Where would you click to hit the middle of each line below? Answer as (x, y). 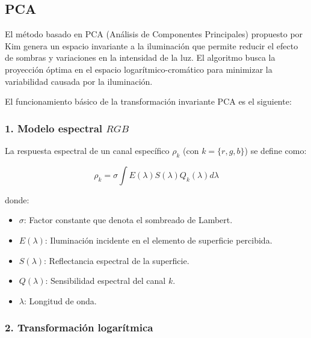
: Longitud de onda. (60, 300)
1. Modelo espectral (54, 128)
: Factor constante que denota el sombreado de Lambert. (128, 220)
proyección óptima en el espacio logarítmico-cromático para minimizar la (139, 69)
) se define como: (276, 150)
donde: (17, 199)
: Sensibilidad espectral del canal (106, 281)
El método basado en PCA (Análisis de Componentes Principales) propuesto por (154, 34)
